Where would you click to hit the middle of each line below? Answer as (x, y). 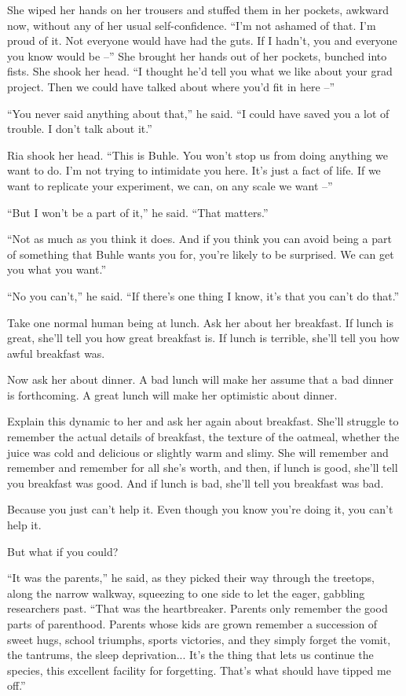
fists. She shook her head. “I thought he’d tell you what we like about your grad (200, 71)
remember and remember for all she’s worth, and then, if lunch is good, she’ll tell (203, 468)
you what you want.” (57, 269)
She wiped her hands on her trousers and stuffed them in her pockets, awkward (198, 9)
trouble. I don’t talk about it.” (80, 129)
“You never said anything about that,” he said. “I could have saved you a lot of (198, 113)
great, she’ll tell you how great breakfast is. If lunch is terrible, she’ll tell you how (203, 338)
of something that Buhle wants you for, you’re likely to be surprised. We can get (201, 254)
